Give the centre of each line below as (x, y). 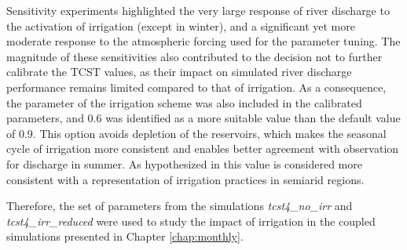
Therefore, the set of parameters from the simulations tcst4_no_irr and (180, 206)
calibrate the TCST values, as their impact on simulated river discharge (179, 72)
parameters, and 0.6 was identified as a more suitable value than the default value (203, 118)
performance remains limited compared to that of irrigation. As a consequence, (196, 87)
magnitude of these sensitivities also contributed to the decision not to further (194, 56)
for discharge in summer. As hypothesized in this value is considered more (184, 163)
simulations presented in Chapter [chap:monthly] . (125, 236)
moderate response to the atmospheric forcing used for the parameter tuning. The (203, 41)
